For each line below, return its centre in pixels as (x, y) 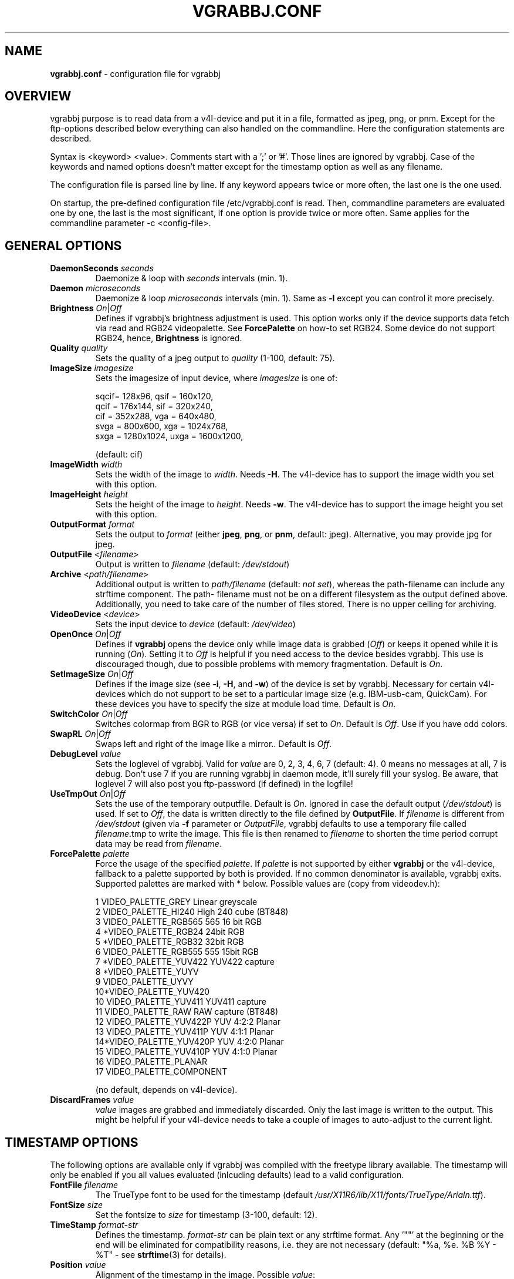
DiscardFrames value (92, 1100)
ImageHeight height (89, 494)
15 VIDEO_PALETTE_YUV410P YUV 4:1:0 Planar (186, 1052)
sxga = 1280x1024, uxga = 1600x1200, (169, 436)
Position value (78, 1265)
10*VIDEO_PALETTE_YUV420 (153, 992)
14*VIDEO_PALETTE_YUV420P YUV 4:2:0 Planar (190, 1042)
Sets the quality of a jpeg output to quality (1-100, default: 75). (215, 358)
